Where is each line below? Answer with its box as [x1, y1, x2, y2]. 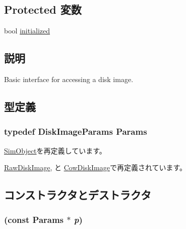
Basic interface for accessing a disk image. [4, 74, 134, 84]
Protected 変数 [4, 2, 82, 17]
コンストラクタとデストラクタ [4, 187, 151, 203]
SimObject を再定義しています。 [4, 145, 106, 156]
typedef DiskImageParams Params [4, 125, 147, 138]
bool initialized [4, 25, 50, 36]
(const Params [4, 213, 64, 226]
